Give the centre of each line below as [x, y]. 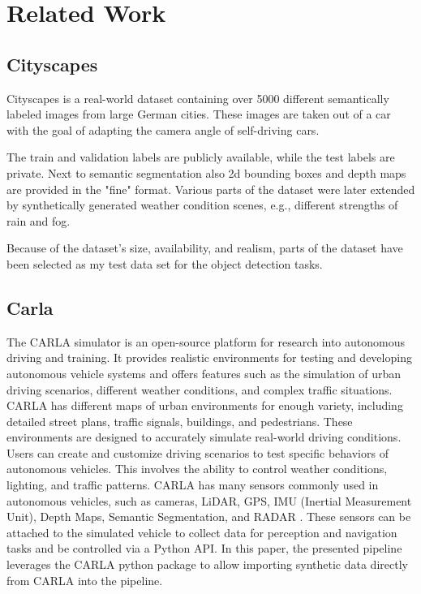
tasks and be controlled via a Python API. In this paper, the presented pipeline [204, 548]
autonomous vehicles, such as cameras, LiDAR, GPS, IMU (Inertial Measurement [209, 500]
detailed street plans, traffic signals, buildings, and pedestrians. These [180, 421]
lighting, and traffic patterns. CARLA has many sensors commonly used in [193, 485]
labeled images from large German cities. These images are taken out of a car [199, 114]
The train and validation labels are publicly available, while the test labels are [201, 157]
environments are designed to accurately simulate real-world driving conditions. [204, 437]
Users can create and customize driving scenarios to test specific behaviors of [198, 452]
